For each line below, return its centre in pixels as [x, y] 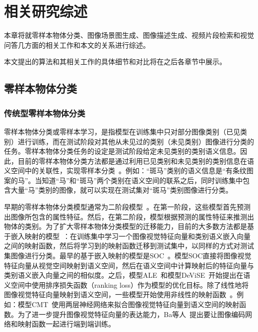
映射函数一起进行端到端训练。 [66, 324]
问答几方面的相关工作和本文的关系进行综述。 [77, 45]
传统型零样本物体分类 [45, 113]
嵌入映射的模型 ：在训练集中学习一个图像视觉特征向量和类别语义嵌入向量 [130, 236]
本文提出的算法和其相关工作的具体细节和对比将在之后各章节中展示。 [115, 61]
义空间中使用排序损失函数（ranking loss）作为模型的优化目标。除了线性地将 [126, 284]
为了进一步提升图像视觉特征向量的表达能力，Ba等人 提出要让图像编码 [131, 314]
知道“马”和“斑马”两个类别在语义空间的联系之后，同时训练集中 [142, 180]
